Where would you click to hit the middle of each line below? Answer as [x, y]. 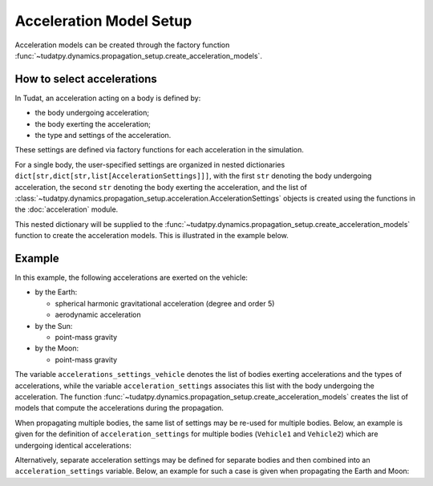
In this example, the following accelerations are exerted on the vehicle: [132, 277]
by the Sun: [54, 326]
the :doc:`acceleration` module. [67, 209]
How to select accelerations [86, 79]
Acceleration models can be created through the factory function [122, 45]
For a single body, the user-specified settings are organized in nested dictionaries [150, 164]
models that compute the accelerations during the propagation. [119, 408]
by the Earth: [56, 292]
